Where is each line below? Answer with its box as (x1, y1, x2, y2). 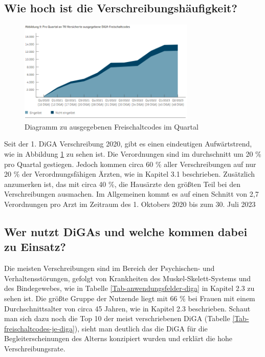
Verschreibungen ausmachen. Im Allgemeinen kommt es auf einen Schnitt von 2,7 (4, 188, 259, 199)
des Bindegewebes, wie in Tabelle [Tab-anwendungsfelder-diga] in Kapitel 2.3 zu (4, 283, 255, 293)
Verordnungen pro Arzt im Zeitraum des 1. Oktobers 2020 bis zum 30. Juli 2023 (4, 199, 256, 209)
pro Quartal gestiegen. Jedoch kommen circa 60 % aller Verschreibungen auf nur (4, 158, 256, 169)
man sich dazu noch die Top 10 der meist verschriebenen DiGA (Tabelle (4, 313, 230, 324)
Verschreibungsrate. (4, 343, 65, 353)
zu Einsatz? (4, 239, 66, 255)
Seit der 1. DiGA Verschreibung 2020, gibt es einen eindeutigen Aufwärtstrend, (4, 138, 252, 149)
